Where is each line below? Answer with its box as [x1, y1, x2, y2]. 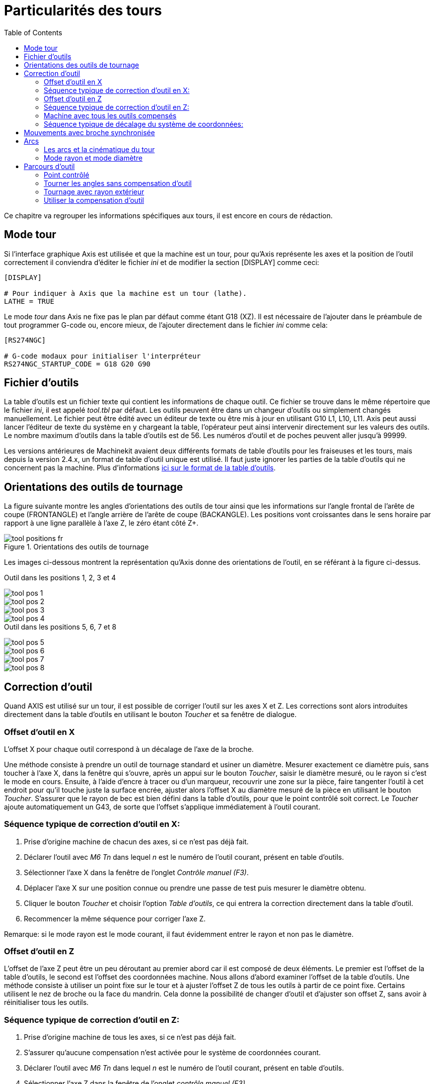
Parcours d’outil [24, 162, 75, 171]
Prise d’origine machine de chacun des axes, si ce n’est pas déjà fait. [24, 837, 249, 846]
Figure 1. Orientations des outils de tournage [4, 542, 149, 551]
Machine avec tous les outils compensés [44, 111, 177, 120]
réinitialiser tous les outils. [4, 998, 89, 1007]
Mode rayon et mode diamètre [44, 153, 143, 162]
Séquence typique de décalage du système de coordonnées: [44, 119, 243, 128]
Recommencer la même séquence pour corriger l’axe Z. [24, 914, 206, 923]
